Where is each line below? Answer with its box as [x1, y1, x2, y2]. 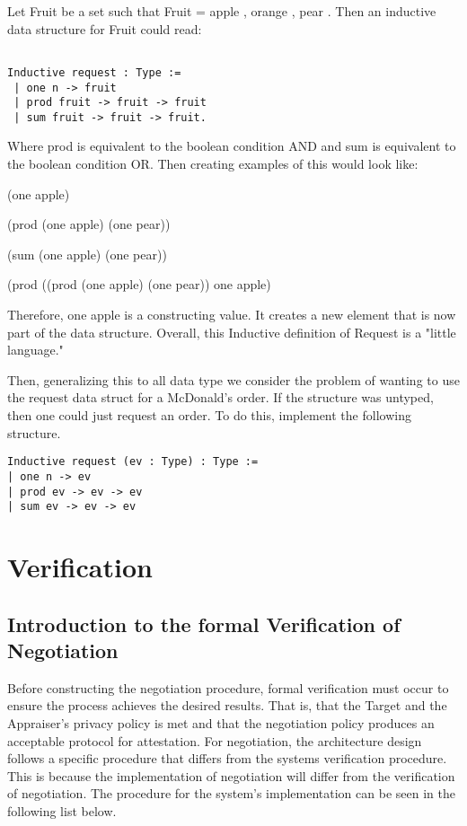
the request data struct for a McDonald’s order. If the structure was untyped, [7, 388, 434, 407]
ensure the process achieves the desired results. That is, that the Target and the [7, 696, 447, 715]
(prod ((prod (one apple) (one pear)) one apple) [7, 275, 271, 294]
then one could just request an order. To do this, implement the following [7, 406, 411, 424]
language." [7, 340, 64, 359]
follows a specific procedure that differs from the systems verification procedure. [7, 749, 447, 768]
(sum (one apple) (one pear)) [7, 244, 167, 263]
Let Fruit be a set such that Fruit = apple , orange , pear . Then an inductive [7, 2, 436, 20]
